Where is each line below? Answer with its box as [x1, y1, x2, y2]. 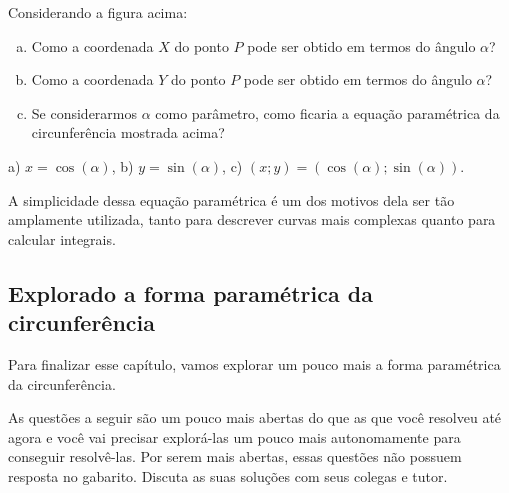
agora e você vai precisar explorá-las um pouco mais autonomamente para [8, 426, 461, 447]
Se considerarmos [31, 102, 138, 123]
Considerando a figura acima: [8, 2, 188, 22]
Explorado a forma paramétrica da [8, 277, 373, 308]
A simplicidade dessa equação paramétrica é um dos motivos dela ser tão [8, 189, 455, 210]
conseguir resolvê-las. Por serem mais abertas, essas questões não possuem [8, 446, 462, 467]
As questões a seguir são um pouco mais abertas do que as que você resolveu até [8, 407, 502, 428]
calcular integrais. [8, 228, 116, 249]
